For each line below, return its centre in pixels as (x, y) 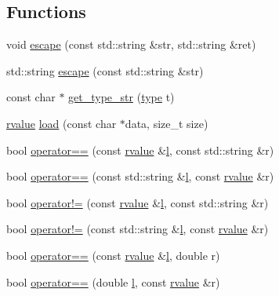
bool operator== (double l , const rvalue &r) (113, 281)
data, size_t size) (167, 123)
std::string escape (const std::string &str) (105, 70)
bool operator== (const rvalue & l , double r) (113, 255)
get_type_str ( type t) (121, 97)
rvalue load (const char (62, 123)
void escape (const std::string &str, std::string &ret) (131, 44)
